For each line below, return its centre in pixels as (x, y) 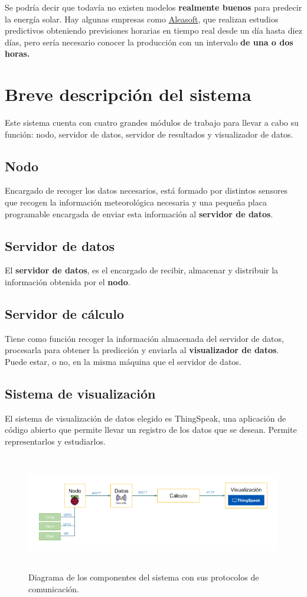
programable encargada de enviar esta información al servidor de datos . (139, 213)
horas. (17, 53)
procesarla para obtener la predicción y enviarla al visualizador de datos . (142, 350)
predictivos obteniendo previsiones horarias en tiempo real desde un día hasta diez (153, 30)
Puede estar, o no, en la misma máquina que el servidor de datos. (123, 362)
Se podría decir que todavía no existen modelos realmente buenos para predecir (153, 7)
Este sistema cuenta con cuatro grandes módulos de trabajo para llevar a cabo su (152, 123)
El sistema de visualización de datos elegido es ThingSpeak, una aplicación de (146, 418)
